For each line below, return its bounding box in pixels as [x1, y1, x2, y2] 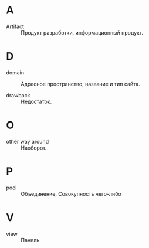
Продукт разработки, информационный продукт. [21, 29, 144, 36]
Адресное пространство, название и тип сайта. [21, 80, 140, 87]
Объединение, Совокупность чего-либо [21, 190, 121, 197]
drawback [6, 91, 31, 98]
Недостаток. [21, 98, 52, 105]
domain [6, 69, 25, 76]
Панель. [21, 236, 41, 243]
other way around [6, 138, 49, 145]
